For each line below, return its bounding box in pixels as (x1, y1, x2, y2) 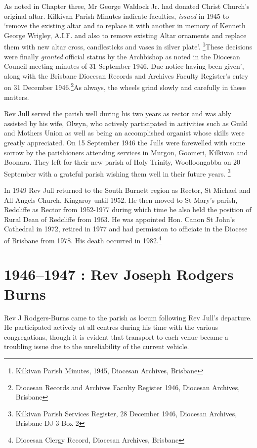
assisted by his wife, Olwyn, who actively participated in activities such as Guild (4, 118, 248, 128)
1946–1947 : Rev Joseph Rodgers (4, 264, 234, 284)
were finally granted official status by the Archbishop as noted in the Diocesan (4, 51, 240, 61)
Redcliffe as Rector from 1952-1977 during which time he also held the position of (4, 204, 252, 215)
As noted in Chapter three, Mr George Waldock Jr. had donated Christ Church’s (4, 1, 250, 11)
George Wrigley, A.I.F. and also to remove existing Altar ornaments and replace (4, 30, 247, 40)
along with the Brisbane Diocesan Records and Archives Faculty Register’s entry (4, 70, 249, 81)
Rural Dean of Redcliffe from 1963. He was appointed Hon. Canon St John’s (4, 214, 235, 224)
